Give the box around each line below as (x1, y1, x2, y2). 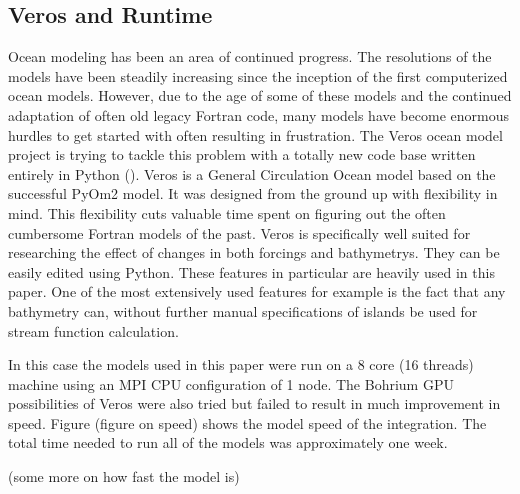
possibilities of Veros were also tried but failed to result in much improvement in (8, 393, 501, 414)
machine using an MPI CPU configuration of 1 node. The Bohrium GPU (8, 373, 454, 394)
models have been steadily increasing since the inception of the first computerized (8, 65, 508, 86)
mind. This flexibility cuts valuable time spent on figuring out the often (8, 202, 446, 223)
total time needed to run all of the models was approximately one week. (8, 432, 448, 453)
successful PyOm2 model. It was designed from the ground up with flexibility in (8, 183, 498, 204)
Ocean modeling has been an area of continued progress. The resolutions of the (8, 46, 492, 67)
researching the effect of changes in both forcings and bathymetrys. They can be (8, 242, 500, 263)
